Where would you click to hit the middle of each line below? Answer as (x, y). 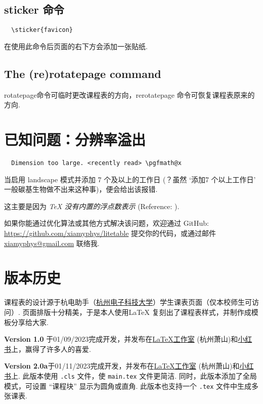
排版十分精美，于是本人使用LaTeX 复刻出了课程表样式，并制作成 (144, 312)
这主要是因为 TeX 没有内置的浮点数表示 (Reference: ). (92, 206)
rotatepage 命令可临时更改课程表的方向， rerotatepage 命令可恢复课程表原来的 (129, 94)
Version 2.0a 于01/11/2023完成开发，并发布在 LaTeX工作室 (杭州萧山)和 (122, 366)
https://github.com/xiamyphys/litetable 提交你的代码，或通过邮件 (110, 233)
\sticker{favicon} (42, 30)
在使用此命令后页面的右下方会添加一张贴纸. (76, 46)
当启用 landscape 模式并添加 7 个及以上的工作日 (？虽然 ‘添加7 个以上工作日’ (130, 179)
